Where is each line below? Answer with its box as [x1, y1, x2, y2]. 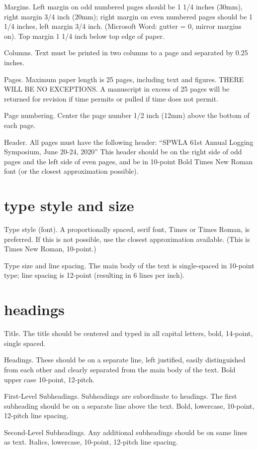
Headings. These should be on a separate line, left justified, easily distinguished [4, 354, 246, 365]
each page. [4, 119, 36, 130]
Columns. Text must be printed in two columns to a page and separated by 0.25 [4, 47, 248, 58]
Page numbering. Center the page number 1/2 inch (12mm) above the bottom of [4, 110, 250, 120]
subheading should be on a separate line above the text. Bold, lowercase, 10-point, [4, 400, 255, 411]
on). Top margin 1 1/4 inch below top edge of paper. [4, 30, 165, 41]
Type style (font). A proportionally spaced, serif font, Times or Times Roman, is [4, 224, 250, 234]
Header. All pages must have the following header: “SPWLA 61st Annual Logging [4, 136, 254, 147]
